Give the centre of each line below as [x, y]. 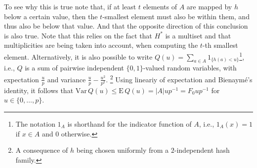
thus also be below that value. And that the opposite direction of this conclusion [126, 26]
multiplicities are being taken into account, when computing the [101, 45]
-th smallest [220, 45]
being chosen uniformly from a [123, 150]
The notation [35, 124]
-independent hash [202, 150]
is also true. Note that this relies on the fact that [78, 35]
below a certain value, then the [51, 16]
